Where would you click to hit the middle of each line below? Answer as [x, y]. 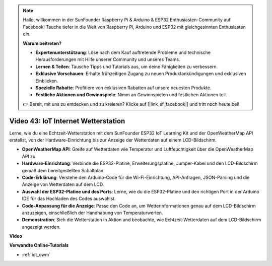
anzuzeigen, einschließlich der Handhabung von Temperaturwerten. [92, 213]
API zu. [29, 156]
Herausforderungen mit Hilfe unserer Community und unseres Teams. [108, 59]
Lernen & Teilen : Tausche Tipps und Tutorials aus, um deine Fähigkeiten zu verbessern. [127, 66]
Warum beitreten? [42, 43]
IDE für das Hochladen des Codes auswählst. [69, 198]
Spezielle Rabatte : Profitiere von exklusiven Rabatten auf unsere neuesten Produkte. [123, 88]
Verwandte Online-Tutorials [39, 245]
